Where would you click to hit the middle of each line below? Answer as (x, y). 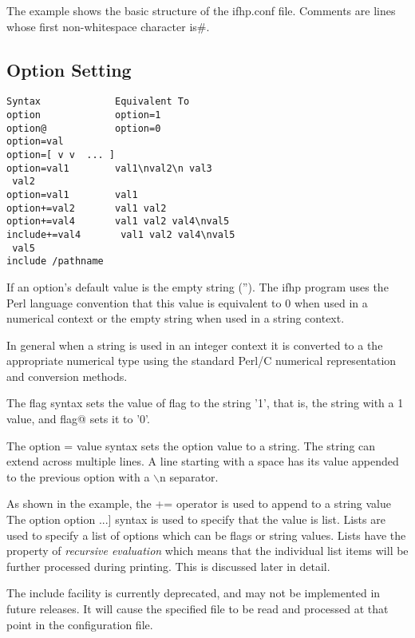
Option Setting (69, 69)
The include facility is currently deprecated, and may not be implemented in (194, 593)
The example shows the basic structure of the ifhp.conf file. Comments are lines (201, 10)
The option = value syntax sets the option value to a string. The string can (191, 445)
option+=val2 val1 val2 (87, 208)
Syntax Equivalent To (98, 102)
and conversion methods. (67, 376)
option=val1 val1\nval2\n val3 (109, 168)
